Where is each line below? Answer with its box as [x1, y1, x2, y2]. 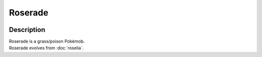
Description [9, 26, 46, 34]
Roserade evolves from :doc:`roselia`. [9, 45, 84, 51]
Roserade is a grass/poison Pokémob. [9, 39, 85, 44]
